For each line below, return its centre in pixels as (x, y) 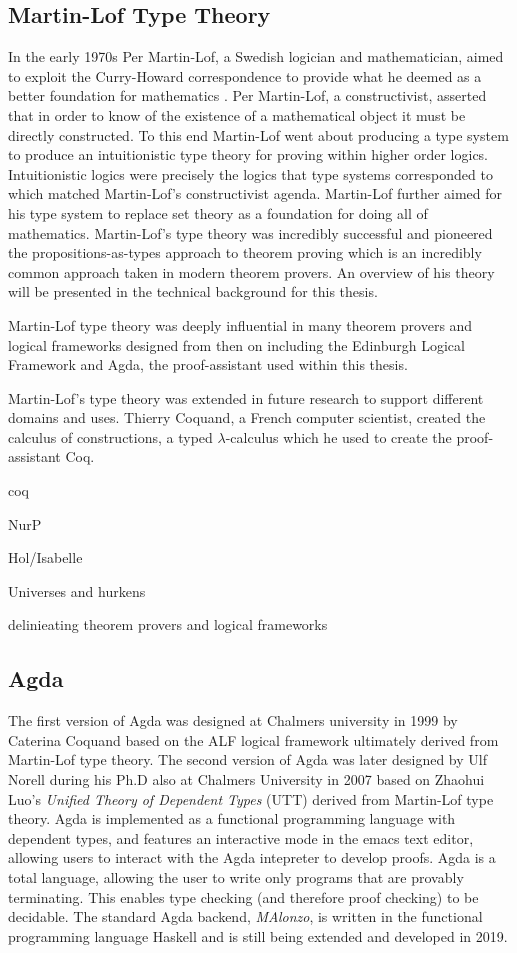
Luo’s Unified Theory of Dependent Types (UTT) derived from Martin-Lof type (251, 798)
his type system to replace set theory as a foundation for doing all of (218, 212)
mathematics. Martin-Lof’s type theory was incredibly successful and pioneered (250, 232)
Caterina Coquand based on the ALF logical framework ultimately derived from (253, 739)
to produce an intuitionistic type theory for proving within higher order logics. (248, 154)
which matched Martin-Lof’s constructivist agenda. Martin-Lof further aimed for (255, 193)
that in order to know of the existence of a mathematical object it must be (237, 114)
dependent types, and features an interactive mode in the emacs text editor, (241, 837)
